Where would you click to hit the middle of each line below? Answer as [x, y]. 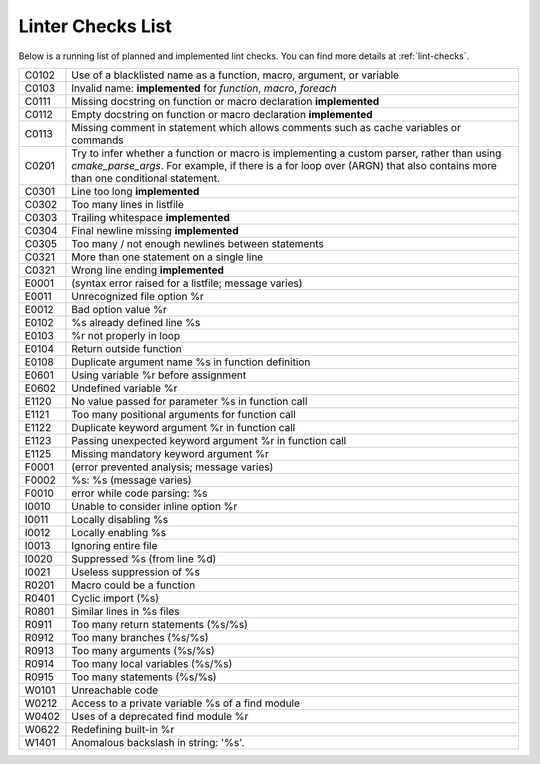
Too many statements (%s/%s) [144, 677]
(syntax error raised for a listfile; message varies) [187, 283]
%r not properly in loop [125, 335]
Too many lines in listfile [128, 204]
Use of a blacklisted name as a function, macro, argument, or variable [235, 75]
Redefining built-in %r [123, 729]
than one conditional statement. [145, 178]
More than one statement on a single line [167, 257]
